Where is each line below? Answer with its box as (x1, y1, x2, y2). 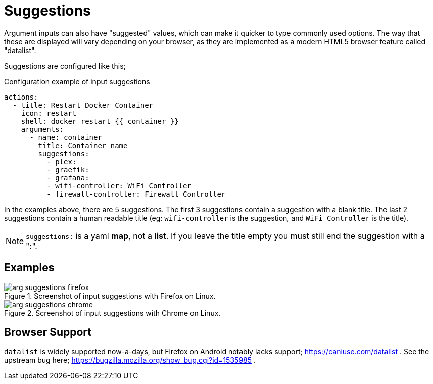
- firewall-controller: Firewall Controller (46, 189, 226, 198)
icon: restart (21, 109, 77, 117)
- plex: (46, 157, 77, 166)
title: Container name (38, 141, 128, 150)
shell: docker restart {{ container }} (21, 117, 179, 125)
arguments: (21, 125, 64, 133)
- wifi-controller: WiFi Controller (46, 181, 191, 190)
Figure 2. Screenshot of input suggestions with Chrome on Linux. (4, 308, 221, 317)
